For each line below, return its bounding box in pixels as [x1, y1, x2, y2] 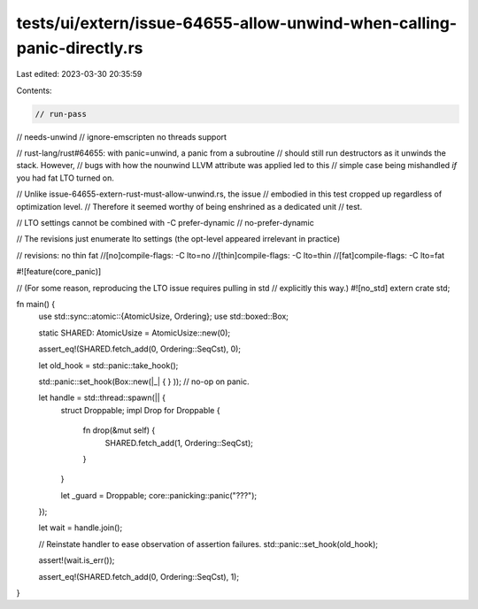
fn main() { [16, 299, 56, 309]
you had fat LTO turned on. [16, 173, 115, 183]
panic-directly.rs [16, 38, 143, 58]
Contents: [16, 85, 52, 96]
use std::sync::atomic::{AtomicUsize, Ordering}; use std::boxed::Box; [38, 311, 289, 322]
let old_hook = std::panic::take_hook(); [38, 359, 179, 371]
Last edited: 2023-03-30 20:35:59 [16, 69, 143, 80]
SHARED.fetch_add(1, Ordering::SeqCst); [104, 437, 254, 448]
